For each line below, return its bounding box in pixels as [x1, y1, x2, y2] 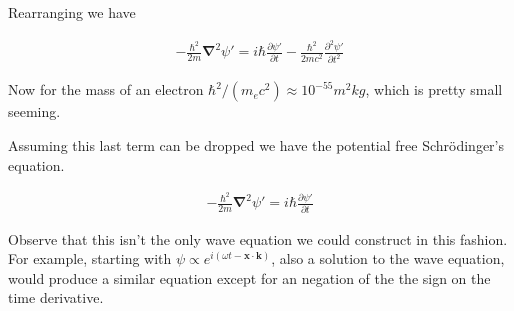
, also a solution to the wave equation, [271, 248, 505, 269]
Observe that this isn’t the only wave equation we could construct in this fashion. [8, 228, 508, 249]
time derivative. [8, 287, 104, 308]
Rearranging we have [8, 2, 136, 22]
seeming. [8, 101, 61, 122]
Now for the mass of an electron [8, 79, 204, 100]
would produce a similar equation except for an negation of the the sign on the [8, 267, 491, 288]
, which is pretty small [365, 79, 503, 100]
